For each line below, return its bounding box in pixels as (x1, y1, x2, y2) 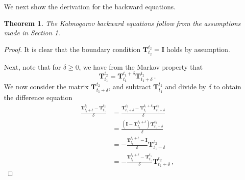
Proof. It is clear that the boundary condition (4, 44, 141, 54)
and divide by (165, 81, 206, 92)
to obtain (214, 81, 242, 92)
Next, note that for (4, 61, 61, 72)
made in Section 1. (4, 27, 60, 38)
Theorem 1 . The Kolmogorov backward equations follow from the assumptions (4, 18, 241, 28)
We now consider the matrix (4, 81, 89, 92)
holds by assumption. (167, 44, 230, 54)
